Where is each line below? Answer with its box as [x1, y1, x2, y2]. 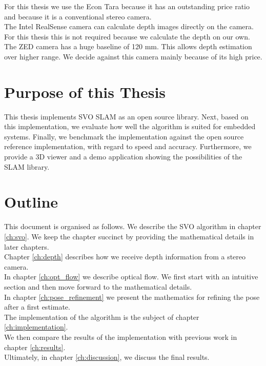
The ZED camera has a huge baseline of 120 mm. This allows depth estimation [4, 41, 252, 52]
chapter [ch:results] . [4, 341, 66, 352]
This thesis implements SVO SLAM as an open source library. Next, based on [4, 111, 249, 121]
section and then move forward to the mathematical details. [4, 281, 192, 292]
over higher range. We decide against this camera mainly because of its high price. [4, 51, 262, 62]
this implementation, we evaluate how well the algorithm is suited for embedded [4, 121, 256, 132]
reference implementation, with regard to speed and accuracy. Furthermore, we [4, 141, 252, 152]
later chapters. [4, 241, 49, 252]
